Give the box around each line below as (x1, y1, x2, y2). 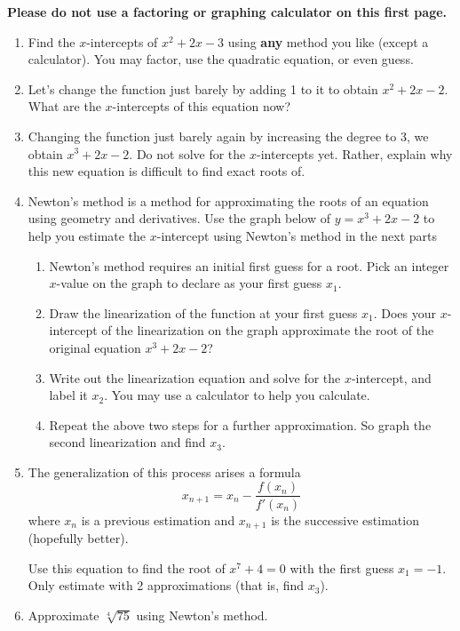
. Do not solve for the (129, 144, 246, 163)
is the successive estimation (271, 510, 419, 529)
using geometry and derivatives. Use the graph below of (28, 209, 331, 228)
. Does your (373, 303, 436, 322)
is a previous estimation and (81, 510, 235, 529)
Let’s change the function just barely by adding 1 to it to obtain (28, 79, 378, 98)
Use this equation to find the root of (28, 558, 226, 577)
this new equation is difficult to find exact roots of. (28, 162, 305, 180)
